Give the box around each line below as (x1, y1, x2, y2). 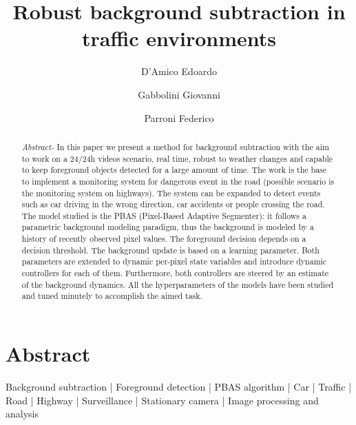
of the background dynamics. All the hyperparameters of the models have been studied (21, 278, 334, 290)
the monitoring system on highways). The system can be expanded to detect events (21, 187, 321, 198)
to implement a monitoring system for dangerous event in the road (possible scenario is (21, 175, 335, 187)
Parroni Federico (144, 110, 214, 125)
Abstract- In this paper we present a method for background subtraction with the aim (21, 141, 329, 152)
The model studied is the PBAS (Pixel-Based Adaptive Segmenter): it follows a (21, 209, 306, 221)
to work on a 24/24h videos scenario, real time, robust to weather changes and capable (21, 152, 333, 164)
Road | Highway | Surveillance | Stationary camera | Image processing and (6, 393, 319, 407)
